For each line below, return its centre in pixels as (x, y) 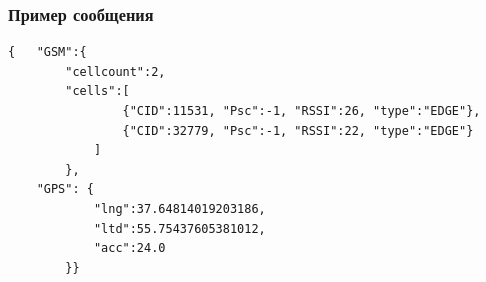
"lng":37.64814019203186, (179, 208)
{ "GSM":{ (47, 52)
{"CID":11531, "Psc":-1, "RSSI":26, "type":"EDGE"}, (301, 111)
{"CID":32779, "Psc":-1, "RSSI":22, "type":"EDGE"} (298, 130)
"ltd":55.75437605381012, (179, 228)
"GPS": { (65, 189)
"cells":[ (97, 91)
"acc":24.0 (129, 248)
